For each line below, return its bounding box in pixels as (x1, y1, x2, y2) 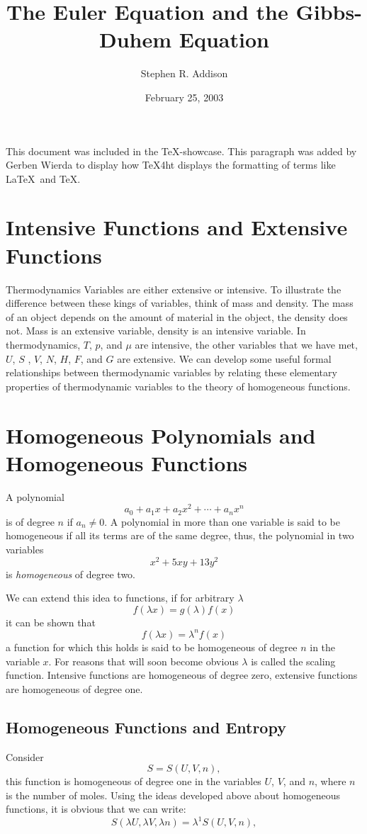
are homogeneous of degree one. (6, 681, 143, 696)
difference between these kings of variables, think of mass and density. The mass (6, 295, 354, 310)
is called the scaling (251, 653, 336, 668)
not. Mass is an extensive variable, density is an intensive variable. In (6, 323, 306, 338)
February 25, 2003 (145, 89, 224, 104)
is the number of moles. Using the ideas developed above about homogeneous (6, 787, 341, 802)
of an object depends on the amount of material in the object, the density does (6, 309, 348, 324)
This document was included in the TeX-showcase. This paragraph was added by (6, 143, 357, 158)
